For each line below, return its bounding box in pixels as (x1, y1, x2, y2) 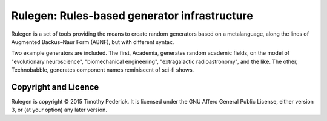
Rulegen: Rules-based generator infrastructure (11, 9, 254, 22)
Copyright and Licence (11, 82, 99, 92)
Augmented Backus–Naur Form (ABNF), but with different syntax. (11, 38, 174, 45)
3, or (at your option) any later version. (11, 106, 107, 114)
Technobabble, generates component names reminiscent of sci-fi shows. (11, 66, 194, 73)
